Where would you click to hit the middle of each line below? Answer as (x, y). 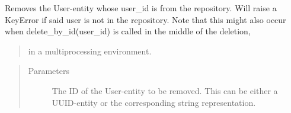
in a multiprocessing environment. (90, 51)
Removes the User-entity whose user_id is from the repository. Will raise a (141, 8)
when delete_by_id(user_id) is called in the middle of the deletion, (128, 31)
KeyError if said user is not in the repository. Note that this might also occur (145, 19)
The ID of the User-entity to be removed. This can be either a (165, 90)
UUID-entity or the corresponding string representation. (154, 102)
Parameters (49, 71)
